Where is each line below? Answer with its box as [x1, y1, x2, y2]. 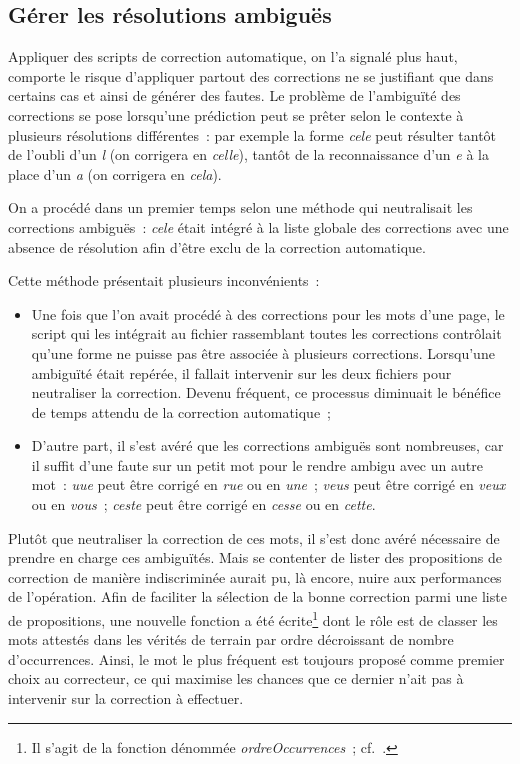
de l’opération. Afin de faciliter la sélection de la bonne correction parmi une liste [8, 586, 507, 607]
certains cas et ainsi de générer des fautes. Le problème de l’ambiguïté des [8, 85, 461, 106]
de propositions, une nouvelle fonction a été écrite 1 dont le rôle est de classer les [8, 607, 498, 630]
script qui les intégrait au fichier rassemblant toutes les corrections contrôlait [31, 323, 502, 344]
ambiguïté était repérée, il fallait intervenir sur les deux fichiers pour [31, 362, 452, 383]
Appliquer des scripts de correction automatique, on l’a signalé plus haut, [8, 46, 458, 67]
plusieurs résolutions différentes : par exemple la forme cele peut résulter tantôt [8, 124, 497, 145]
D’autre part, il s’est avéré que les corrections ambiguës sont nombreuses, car [31, 435, 504, 456]
